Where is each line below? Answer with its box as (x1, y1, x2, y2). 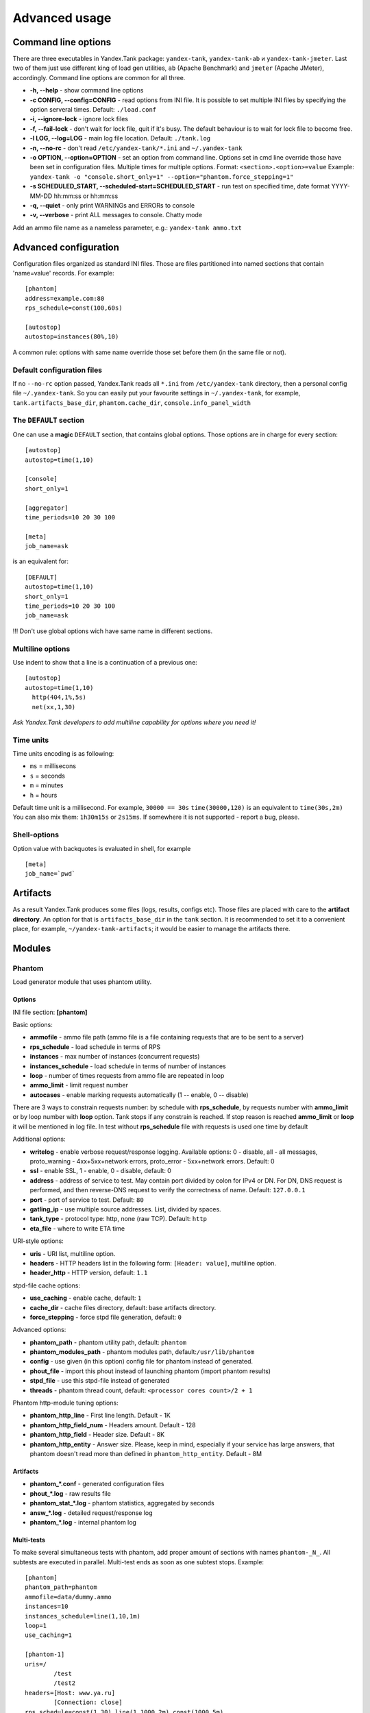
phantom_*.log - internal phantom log (29, 1518, 137, 1526)
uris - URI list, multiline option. (29, 1249, 116, 1257)
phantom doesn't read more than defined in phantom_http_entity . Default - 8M (29, 1449, 262, 1457)
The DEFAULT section (12, 415, 85, 425)
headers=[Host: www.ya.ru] (25, 1689, 116, 1697)
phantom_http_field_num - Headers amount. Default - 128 (29, 1420, 196, 1429)
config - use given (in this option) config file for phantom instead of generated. (29, 1357, 254, 1366)
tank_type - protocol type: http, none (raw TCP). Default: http (29, 1215, 207, 1223)
